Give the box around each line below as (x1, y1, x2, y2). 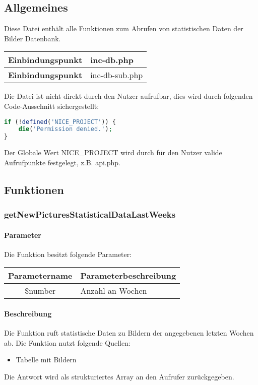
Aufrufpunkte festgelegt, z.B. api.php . (4, 157, 120, 167)
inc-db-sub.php (90, 69, 143, 81)
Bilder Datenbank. (4, 33, 61, 43)
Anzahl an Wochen (80, 285, 147, 297)
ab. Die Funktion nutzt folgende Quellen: (4, 337, 131, 348)
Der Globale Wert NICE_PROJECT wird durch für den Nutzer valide (4, 147, 222, 158)
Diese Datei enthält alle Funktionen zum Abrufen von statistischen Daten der (4, 23, 243, 34)
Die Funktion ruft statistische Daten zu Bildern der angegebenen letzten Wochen (4, 328, 254, 338)
